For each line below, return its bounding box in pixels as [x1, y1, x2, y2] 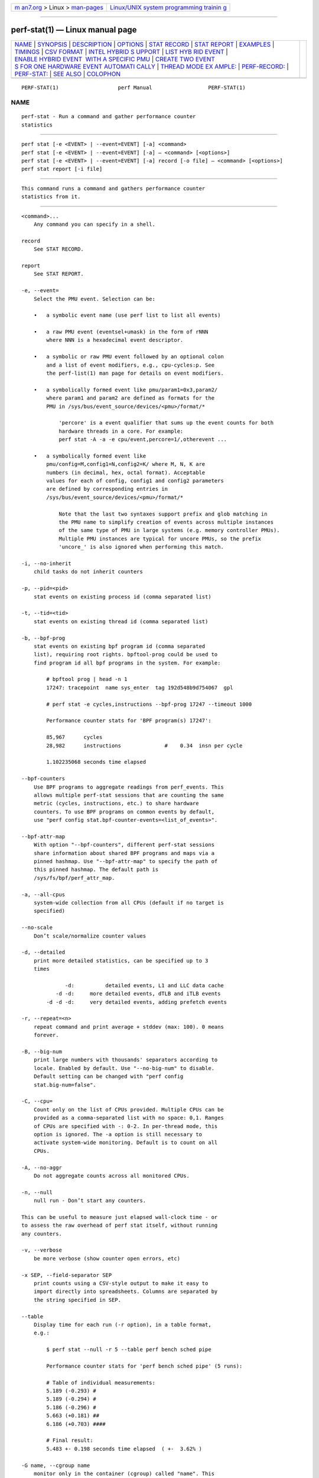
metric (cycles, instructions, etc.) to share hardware [33, 800, 199, 807]
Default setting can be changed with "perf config [33, 1073, 184, 1080]
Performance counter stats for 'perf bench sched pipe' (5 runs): [46, 1363, 243, 1369]
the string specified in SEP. [33, 1297, 121, 1303]
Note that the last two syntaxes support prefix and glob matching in [58, 510, 268, 517]
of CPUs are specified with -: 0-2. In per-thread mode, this [33, 1123, 218, 1129]
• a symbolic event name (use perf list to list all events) [33, 312, 221, 319]
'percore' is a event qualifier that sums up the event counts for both [58, 420, 274, 426]
